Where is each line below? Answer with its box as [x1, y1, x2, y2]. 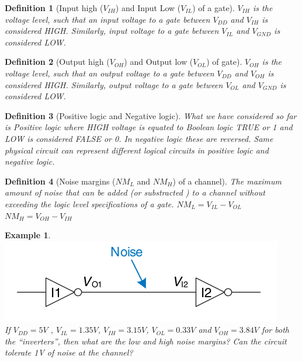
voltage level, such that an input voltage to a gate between [5, 13, 210, 25]
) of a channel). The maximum [172, 175, 282, 187]
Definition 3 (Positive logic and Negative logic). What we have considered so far [5, 109, 297, 121]
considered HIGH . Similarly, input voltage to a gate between [5, 25, 219, 37]
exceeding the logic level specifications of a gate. [5, 197, 174, 210]
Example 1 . [5, 229, 51, 241]
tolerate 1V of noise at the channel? [5, 346, 133, 358]
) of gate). [206, 55, 242, 68]
